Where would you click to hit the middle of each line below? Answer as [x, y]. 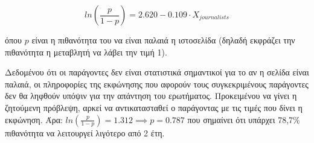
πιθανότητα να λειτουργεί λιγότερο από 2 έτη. [85, 132]
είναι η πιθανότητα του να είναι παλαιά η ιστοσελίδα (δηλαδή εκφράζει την [163, 40]
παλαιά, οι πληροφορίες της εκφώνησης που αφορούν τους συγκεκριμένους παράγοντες [157, 84]
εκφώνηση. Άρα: [34, 119]
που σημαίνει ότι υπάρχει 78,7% [244, 119]
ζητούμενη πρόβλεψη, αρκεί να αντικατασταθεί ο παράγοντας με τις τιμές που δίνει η [154, 107]
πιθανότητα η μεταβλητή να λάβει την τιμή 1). [86, 52]
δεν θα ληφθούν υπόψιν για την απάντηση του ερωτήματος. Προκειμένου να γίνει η [151, 96]
